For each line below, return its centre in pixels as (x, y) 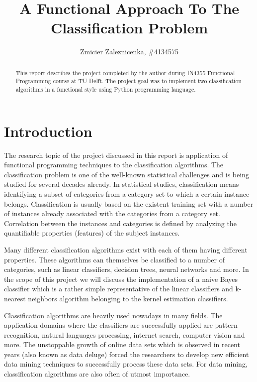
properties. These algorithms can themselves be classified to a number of (114, 259)
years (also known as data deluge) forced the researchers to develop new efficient (127, 354)
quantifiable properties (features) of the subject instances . (92, 233)
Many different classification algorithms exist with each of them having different (126, 249)
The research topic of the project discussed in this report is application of (116, 155)
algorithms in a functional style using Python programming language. (106, 89)
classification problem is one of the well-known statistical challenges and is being (127, 174)
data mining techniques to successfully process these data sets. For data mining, (126, 364)
